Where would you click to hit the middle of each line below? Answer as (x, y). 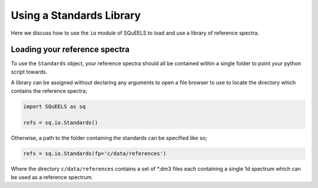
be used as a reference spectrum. (52, 177)
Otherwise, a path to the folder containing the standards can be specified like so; (109, 138)
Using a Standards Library (76, 15)
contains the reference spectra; (49, 90)
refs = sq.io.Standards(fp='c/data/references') (95, 154)
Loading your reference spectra (70, 50)
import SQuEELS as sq (54, 106)
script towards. (29, 72)
